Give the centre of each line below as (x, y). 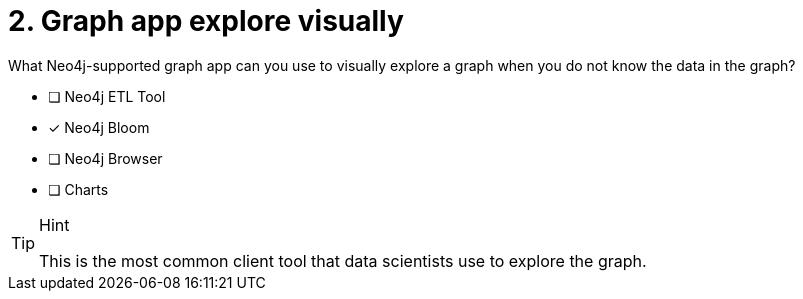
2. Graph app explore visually (206, 21)
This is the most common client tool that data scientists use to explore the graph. (343, 260)
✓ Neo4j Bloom (99, 127)
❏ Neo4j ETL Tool (107, 96)
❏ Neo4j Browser (105, 158)
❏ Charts (78, 189)
